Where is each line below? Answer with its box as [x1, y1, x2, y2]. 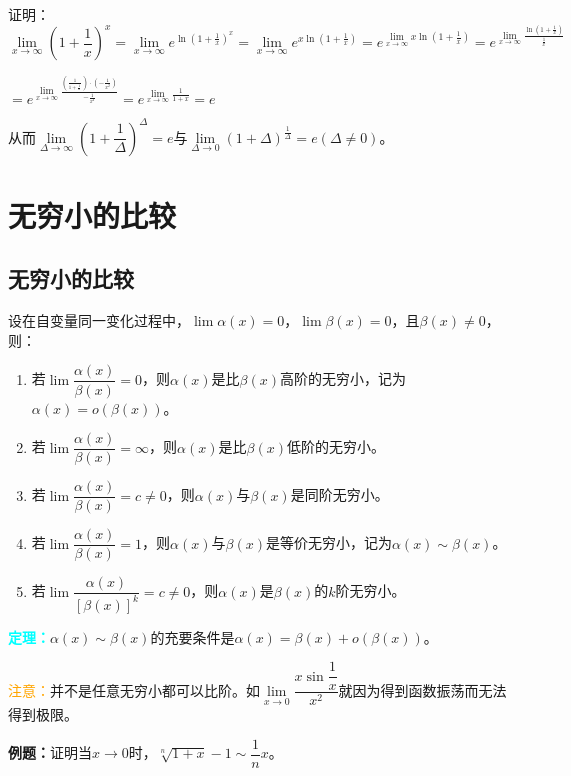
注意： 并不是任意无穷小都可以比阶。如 [8, 679, 260, 700]
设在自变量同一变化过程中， [8, 310, 190, 331]
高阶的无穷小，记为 [279, 368, 406, 389]
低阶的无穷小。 [286, 436, 385, 457]
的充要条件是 [150, 626, 235, 647]
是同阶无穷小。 [290, 484, 389, 505]
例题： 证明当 [8, 742, 92, 763]
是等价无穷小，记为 [265, 532, 392, 553]
